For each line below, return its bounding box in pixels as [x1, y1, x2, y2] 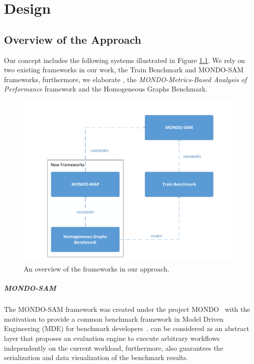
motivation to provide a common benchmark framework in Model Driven [4, 313, 224, 324]
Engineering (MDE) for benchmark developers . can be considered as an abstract [4, 323, 250, 334]
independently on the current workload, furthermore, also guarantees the [4, 342, 223, 353]
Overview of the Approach [4, 31, 141, 47]
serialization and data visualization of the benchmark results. [4, 352, 189, 363]
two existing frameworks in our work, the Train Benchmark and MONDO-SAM [4, 64, 244, 75]
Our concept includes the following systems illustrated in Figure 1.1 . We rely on [4, 55, 245, 65]
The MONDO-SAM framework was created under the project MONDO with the [4, 304, 250, 314]
